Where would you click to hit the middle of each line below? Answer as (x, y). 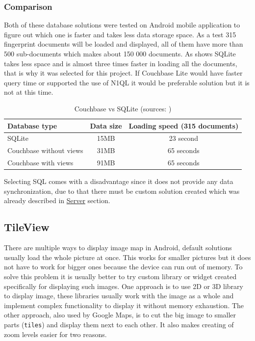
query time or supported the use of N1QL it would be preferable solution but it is (127, 82)
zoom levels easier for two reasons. (55, 334)
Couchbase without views (45, 150)
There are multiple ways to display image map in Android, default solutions (118, 248)
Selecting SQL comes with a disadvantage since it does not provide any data (119, 181)
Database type (32, 125)
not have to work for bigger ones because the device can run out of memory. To (123, 267)
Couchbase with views (40, 163)
